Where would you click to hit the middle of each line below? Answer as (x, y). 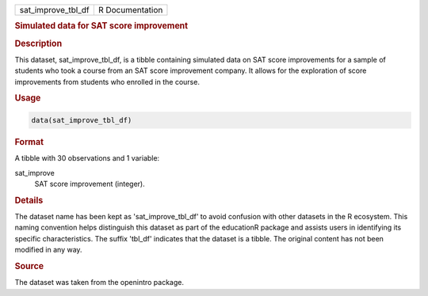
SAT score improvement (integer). (90, 184)
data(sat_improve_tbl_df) (82, 120)
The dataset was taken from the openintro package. (99, 283)
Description (38, 44)
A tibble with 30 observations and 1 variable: (87, 158)
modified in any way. (48, 250)
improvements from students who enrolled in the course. (107, 82)
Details (29, 200)
